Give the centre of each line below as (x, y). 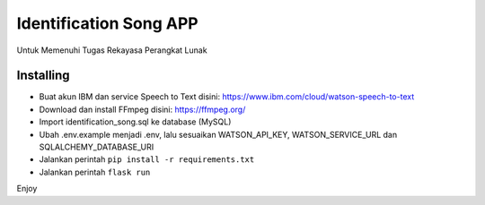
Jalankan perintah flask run (95, 172)
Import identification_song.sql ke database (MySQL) (135, 122)
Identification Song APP (107, 23)
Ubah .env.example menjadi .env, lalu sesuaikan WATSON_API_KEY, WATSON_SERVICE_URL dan (218, 134)
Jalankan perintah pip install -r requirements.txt (147, 159)
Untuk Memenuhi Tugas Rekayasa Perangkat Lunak (112, 50)
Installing (44, 76)
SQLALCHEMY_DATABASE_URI (97, 147)
